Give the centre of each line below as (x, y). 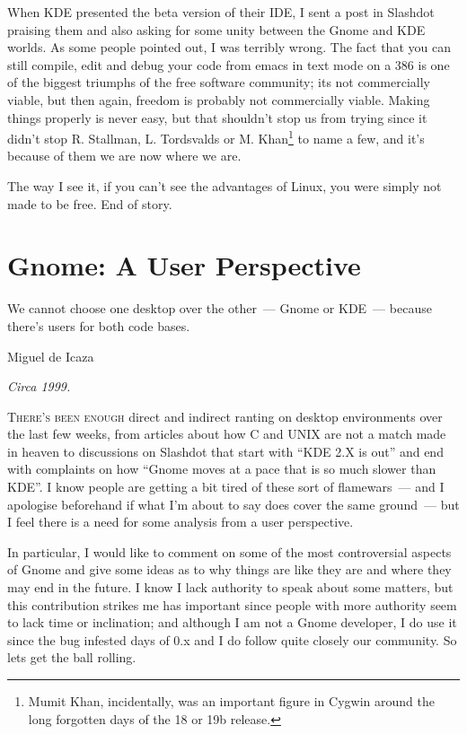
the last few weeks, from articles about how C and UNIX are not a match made (227, 434)
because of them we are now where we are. (124, 156)
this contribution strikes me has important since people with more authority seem (232, 604)
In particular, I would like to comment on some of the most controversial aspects (229, 551)
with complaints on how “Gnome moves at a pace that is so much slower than (222, 469)
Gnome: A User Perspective (184, 265)
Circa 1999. (39, 386)
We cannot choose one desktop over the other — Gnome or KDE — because (220, 308)
